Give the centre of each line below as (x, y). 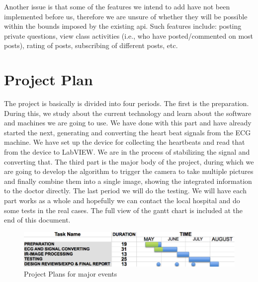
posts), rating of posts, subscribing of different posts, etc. (91, 45)
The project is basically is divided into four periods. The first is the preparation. (127, 103)
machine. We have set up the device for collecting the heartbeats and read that (125, 142)
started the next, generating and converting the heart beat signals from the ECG (128, 132)
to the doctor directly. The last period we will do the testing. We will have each (125, 191)
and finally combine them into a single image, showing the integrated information (128, 181)
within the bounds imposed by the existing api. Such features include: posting (123, 26)
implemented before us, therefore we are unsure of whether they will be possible (126, 16)
